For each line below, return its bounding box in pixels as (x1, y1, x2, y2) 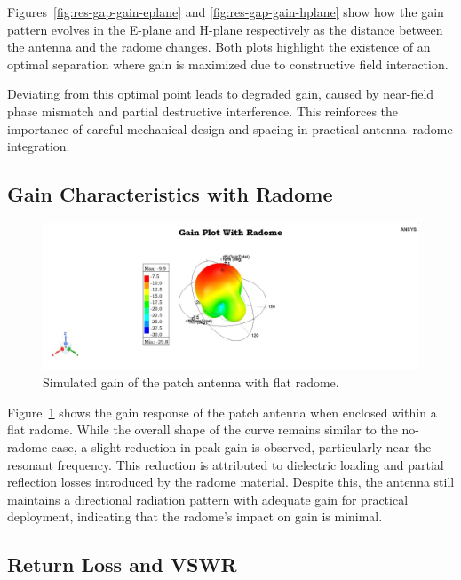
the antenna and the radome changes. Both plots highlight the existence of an (7, 37, 431, 56)
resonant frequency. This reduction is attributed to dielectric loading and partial (7, 455, 444, 473)
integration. (7, 137, 70, 155)
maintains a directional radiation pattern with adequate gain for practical (7, 489, 409, 508)
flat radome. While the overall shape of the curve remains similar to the (7, 420, 398, 439)
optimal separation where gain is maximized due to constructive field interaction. (7, 54, 449, 73)
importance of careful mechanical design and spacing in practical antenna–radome (7, 119, 453, 138)
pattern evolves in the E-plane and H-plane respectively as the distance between (7, 20, 443, 38)
